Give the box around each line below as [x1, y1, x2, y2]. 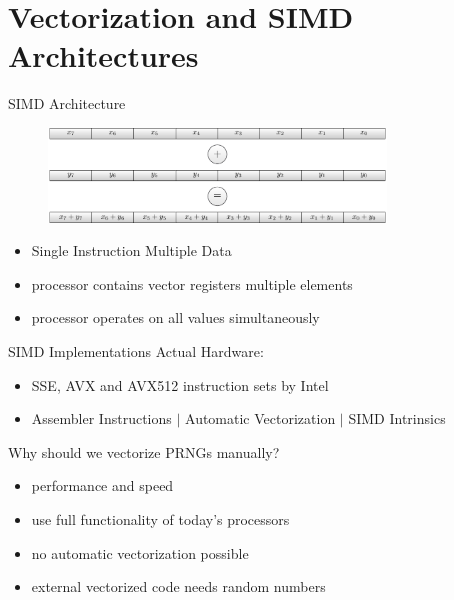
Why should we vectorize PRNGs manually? [8, 441, 280, 462]
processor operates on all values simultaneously [31, 307, 320, 328]
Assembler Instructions [31, 408, 172, 429]
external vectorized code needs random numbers [31, 576, 326, 597]
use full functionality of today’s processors [31, 508, 290, 529]
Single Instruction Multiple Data [31, 240, 232, 261]
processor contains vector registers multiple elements [31, 273, 353, 294]
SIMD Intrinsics [348, 408, 446, 429]
